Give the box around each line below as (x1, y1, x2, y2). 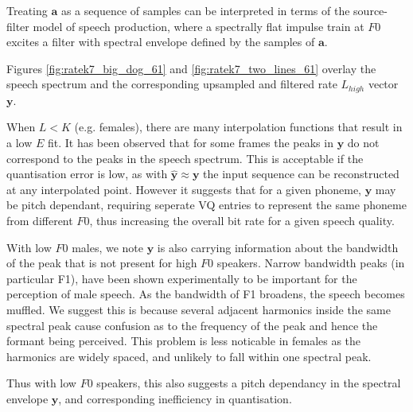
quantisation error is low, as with (6, 165, 168, 182)
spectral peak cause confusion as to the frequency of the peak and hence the (6, 317, 378, 333)
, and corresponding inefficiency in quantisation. (58, 390, 292, 406)
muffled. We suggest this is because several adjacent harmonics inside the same (6, 301, 391, 317)
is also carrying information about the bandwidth (157, 239, 399, 255)
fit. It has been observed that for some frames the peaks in (47, 134, 333, 151)
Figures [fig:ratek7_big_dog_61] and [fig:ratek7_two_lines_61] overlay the (6, 60, 376, 76)
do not (347, 134, 380, 151)
